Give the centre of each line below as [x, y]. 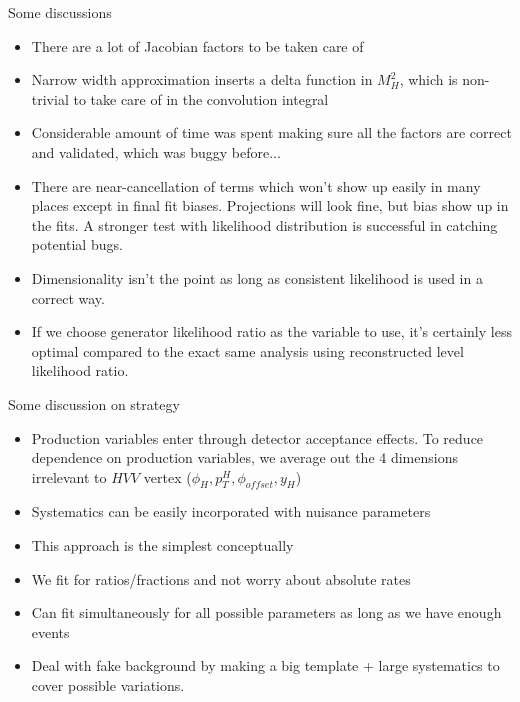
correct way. [68, 297]
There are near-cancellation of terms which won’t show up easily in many [256, 185]
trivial [50, 98]
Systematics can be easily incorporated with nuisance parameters [231, 511]
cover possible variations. [108, 685]
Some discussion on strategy [94, 403]
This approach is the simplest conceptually [162, 545]
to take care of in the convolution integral [201, 98]
